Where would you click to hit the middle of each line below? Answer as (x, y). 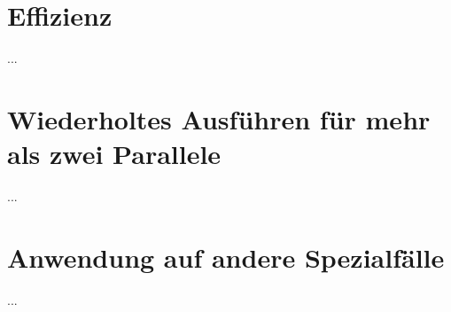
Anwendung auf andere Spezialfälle (226, 257)
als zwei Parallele (114, 154)
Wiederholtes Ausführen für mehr (219, 118)
